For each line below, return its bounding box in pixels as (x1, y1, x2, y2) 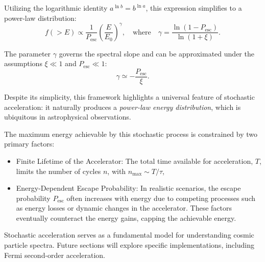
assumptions (4, 58, 42, 69)
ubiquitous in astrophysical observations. (4, 111, 131, 122)
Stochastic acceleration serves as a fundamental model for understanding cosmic (4, 229, 254, 240)
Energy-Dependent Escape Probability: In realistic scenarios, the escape (16, 183, 241, 193)
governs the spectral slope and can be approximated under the (59, 48, 254, 59)
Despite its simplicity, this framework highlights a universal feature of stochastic (4, 91, 255, 102)
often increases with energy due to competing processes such (66, 192, 256, 203)
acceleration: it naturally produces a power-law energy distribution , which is (4, 101, 241, 112)
